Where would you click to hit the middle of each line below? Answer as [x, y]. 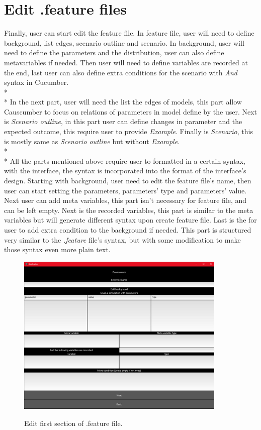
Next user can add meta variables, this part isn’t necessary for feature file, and [125, 200]
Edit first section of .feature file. [73, 423]
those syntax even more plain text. [57, 249]
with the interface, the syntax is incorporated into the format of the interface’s [125, 171]
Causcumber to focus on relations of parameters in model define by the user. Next [131, 111]
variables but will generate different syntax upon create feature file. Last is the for [130, 220]
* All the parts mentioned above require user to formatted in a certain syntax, [125, 160]
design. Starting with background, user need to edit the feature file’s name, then [128, 181]
